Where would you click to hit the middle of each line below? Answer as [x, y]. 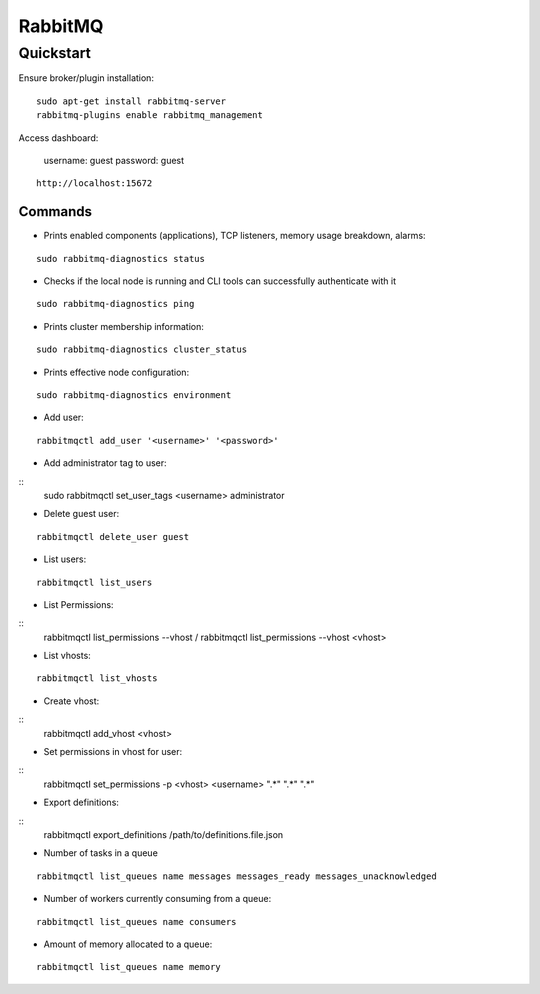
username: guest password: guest [114, 160]
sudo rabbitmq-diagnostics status [120, 258]
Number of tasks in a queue [101, 853]
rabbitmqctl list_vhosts [97, 678]
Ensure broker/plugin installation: [86, 78]
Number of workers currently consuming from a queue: [157, 899]
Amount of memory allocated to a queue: [128, 944]
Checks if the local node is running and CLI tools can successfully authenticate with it [220, 281]
